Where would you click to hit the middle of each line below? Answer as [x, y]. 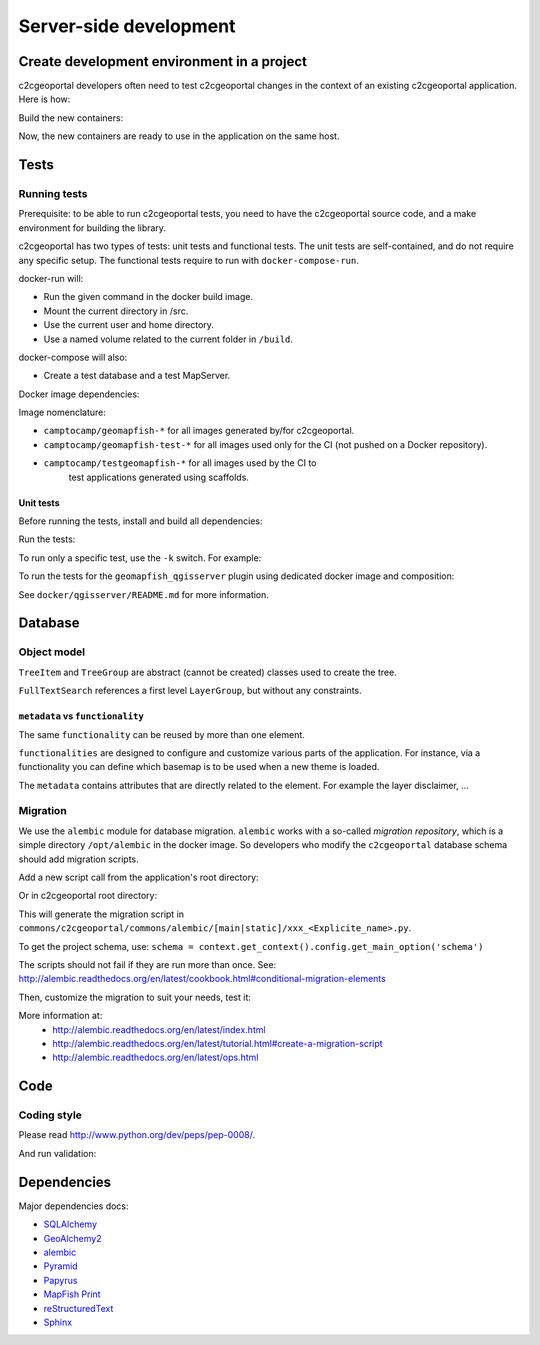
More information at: [60, 1016]
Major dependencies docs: [73, 1206]
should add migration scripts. [78, 859]
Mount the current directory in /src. [116, 311]
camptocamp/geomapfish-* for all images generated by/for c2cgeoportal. [199, 431]
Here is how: [44, 99]
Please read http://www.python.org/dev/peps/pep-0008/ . [136, 1135]
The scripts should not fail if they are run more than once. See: [147, 964]
